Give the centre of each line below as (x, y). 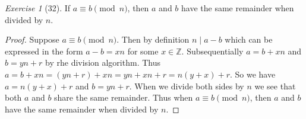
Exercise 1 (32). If (38, 8)
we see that (275, 86)
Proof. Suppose (32, 39)
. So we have (253, 74)
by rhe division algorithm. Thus (103, 62)
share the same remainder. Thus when (124, 97)
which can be (249, 39)
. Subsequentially (212, 51)
